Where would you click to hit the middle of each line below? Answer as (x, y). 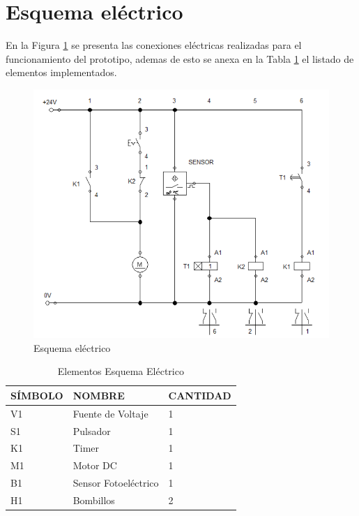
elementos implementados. (61, 72)
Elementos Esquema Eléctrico (121, 371)
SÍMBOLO (37, 395)
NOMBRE (99, 395)
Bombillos (94, 500)
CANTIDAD (200, 395)
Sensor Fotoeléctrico (116, 483)
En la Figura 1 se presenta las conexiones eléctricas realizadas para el (154, 45)
